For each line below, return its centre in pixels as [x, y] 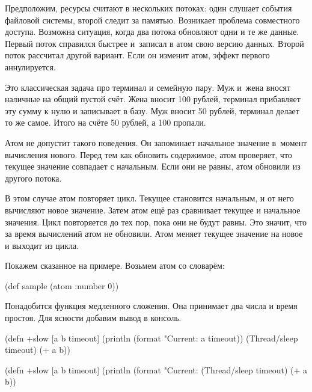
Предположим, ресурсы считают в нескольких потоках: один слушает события [148, 8]
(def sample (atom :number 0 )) [62, 285]
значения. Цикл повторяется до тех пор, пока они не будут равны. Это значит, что [156, 222]
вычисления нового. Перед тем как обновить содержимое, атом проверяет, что [148, 154]
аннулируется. [30, 66]
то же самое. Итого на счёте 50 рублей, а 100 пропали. [106, 122]
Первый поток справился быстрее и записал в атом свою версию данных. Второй [154, 43]
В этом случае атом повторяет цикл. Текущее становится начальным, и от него [149, 198]
